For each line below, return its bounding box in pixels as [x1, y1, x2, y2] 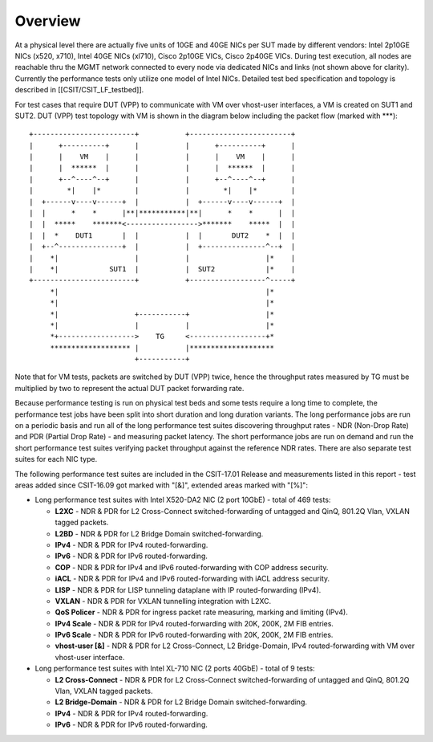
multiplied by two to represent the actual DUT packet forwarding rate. [14, 383, 245, 393]
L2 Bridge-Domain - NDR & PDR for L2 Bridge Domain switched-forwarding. [55, 697, 308, 707]
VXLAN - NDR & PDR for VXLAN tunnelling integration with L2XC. [55, 596, 272, 605]
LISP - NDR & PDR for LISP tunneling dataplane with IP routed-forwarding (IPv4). [55, 585, 322, 594]
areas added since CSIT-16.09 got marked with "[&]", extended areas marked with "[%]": [14, 480, 309, 490]
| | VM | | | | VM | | [29, 153, 296, 161]
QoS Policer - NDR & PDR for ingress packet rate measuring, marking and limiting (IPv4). [55, 607, 348, 618]
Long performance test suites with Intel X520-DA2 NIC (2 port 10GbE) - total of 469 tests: [34, 495, 331, 505]
